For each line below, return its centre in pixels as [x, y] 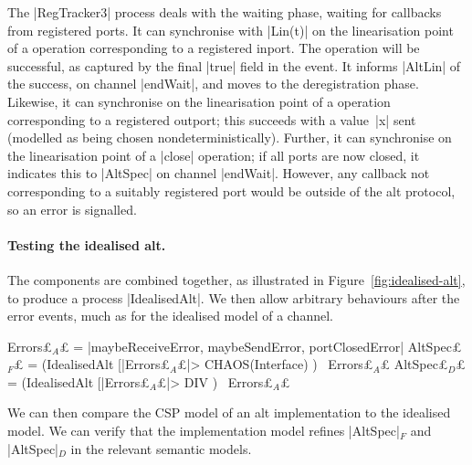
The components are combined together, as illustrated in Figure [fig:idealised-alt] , [236, 279]
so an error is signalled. [72, 209]
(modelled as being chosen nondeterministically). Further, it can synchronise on [230, 137]
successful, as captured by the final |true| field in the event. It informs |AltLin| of [234, 65]
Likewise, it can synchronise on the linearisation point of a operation [199, 101]
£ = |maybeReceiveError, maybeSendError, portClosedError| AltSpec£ [261, 346]
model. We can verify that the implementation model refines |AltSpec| [204, 431]
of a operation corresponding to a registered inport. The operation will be [214, 48]
